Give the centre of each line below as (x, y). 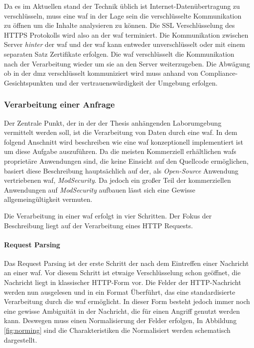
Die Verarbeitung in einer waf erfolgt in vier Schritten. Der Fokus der (108, 215)
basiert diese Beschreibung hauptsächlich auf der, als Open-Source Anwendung (121, 170)
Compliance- (219, 73)
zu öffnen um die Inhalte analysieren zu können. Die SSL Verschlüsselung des (119, 25)
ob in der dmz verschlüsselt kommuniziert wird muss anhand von (101, 73)
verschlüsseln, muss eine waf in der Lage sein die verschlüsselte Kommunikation (123, 15)
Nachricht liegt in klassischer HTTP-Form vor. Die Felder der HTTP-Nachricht (123, 282)
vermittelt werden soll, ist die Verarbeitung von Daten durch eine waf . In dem (121, 132)
